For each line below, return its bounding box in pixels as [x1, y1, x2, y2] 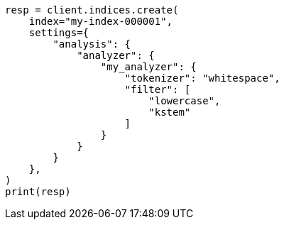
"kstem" [148, 106, 191, 118]
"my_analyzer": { [100, 61, 197, 72]
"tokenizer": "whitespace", [124, 72, 280, 84]
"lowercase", [148, 95, 221, 106]
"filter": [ [124, 84, 191, 95]
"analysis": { [53, 38, 131, 50]
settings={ [28, 27, 89, 38]
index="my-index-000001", [28, 16, 173, 27]
